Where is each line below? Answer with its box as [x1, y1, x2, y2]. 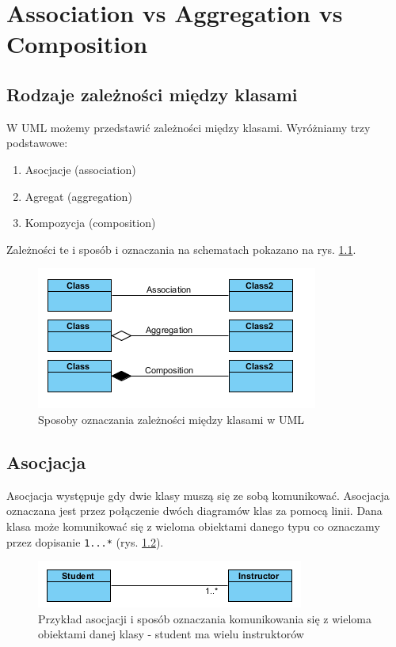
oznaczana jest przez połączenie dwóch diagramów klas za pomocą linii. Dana [6, 502, 383, 519]
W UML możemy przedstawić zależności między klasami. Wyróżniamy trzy [6, 119, 371, 135]
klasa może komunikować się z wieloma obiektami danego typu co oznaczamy [6, 517, 380, 534]
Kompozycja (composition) [25, 214, 156, 231]
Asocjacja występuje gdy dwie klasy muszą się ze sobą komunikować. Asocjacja [6, 486, 390, 503]
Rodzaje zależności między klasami [6, 81, 298, 106]
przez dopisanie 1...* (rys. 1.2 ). [6, 533, 164, 550]
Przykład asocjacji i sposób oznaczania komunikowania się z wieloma [38, 610, 371, 626]
